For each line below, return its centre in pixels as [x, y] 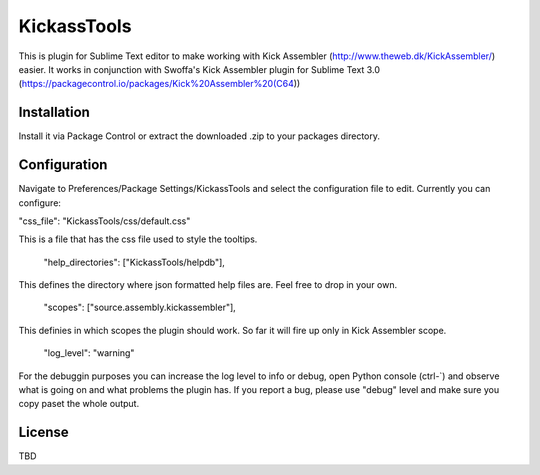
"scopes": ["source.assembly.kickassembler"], [140, 307]
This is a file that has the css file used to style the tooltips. [138, 239]
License [43, 432]
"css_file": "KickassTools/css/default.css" [104, 221]
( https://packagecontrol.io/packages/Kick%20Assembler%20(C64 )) [159, 84]
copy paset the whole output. [79, 404]
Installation [54, 112]
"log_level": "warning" [89, 353]
